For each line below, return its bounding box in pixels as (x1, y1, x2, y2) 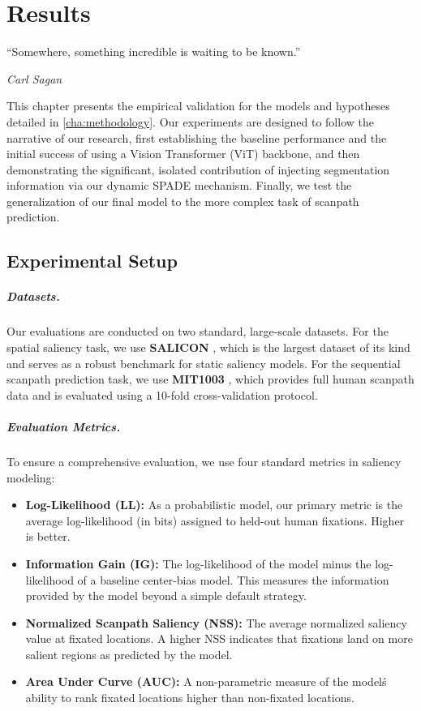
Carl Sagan (6, 70, 62, 87)
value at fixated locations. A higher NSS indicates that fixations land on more (25, 630, 413, 647)
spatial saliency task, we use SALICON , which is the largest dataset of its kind (6, 339, 410, 355)
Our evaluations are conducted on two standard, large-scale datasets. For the (6, 323, 389, 340)
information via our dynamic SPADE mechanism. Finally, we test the (6, 177, 352, 194)
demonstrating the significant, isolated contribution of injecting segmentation (6, 161, 390, 178)
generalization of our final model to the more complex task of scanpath (6, 192, 359, 209)
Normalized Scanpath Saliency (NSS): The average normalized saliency (25, 614, 407, 631)
